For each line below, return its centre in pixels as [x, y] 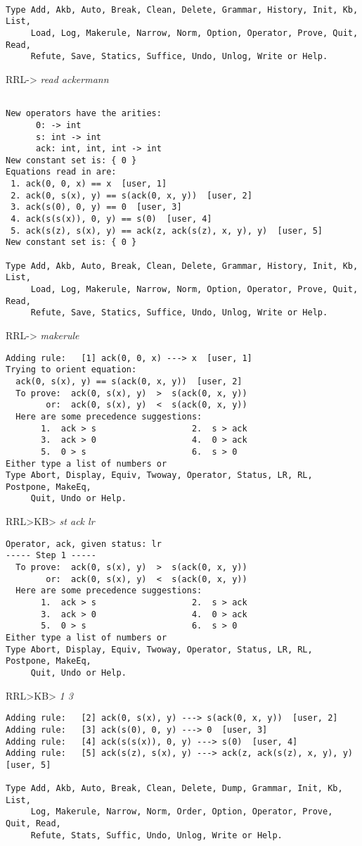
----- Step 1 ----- [51, 556]
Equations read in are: [61, 172]
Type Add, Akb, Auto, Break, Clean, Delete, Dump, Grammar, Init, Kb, [174, 789]
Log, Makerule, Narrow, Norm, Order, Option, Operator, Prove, [182, 812]
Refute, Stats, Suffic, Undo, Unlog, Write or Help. [156, 835]
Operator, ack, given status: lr [84, 544]
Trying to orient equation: [71, 370]
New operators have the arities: [84, 114]
